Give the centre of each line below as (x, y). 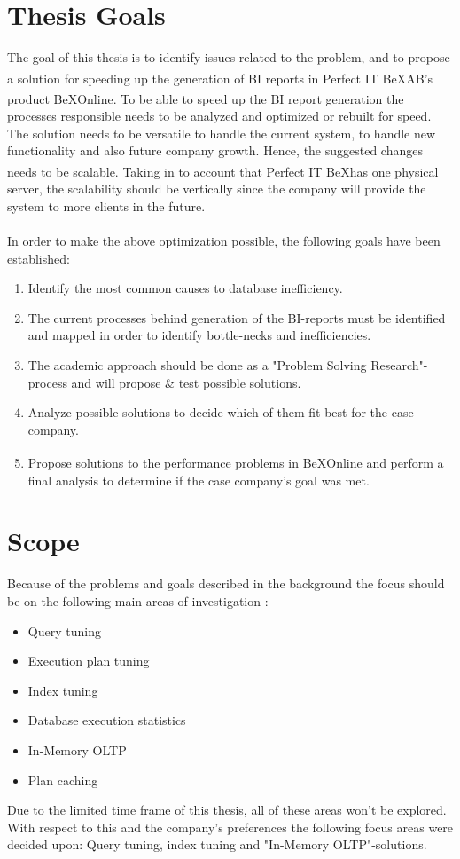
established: (39, 258)
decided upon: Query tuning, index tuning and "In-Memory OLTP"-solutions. (217, 844)
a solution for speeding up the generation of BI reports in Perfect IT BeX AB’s (220, 78)
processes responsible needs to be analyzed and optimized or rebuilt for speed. (219, 116)
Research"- (399, 365)
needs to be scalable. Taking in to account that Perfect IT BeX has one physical (223, 171)
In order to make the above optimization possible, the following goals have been (224, 241)
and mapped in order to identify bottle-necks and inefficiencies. (199, 335)
